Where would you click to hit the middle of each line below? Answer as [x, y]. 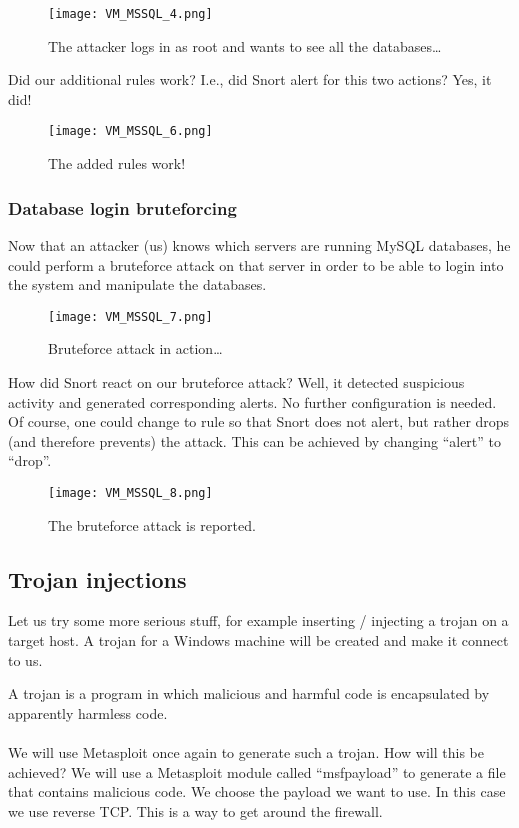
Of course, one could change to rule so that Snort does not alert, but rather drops [259, 421]
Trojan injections [97, 578]
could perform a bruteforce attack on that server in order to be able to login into [256, 264]
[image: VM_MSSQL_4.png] [130, 14]
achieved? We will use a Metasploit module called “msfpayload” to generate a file [257, 771]
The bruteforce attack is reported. [152, 524]
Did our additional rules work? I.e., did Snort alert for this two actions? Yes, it [250, 79]
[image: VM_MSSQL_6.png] [130, 131]
